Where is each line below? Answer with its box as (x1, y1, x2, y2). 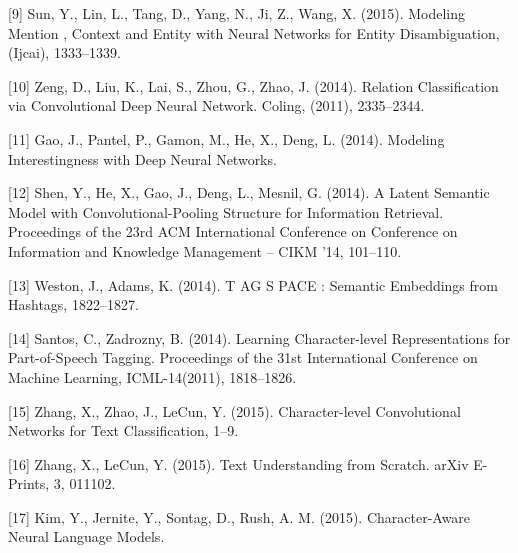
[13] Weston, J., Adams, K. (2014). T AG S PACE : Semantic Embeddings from (8, 274, 498, 295)
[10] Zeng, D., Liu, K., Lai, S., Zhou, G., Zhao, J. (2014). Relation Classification (8, 75, 499, 96)
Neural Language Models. (8, 526, 165, 547)
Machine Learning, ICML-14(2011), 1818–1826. (8, 366, 297, 387)
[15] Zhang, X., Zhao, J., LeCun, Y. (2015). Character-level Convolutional (8, 400, 461, 421)
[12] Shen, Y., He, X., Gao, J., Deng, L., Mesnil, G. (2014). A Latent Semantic (8, 182, 490, 203)
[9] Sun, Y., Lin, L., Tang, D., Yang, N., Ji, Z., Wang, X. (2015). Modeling (8, 3, 466, 23)
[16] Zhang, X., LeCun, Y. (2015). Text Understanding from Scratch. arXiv (8, 453, 469, 474)
